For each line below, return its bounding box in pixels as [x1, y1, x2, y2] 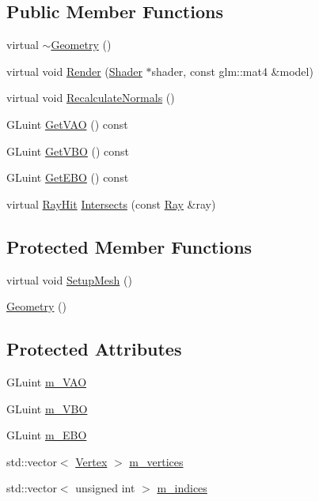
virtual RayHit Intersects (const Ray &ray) [6, 195, 216, 212]
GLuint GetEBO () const [6, 169, 129, 186]
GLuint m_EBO [6, 427, 87, 443]
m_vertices [129, 453, 184, 469]
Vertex [75, 453, 108, 469]
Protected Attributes [6, 337, 182, 361]
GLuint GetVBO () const [6, 142, 130, 159]
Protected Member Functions [6, 234, 253, 258]
